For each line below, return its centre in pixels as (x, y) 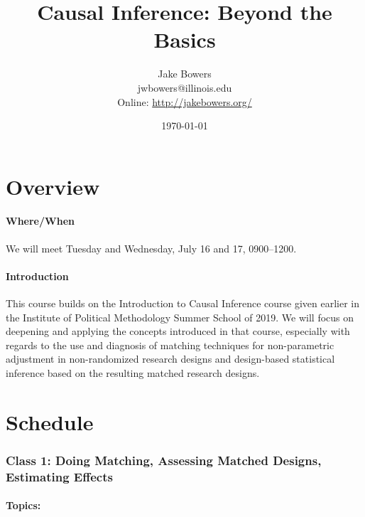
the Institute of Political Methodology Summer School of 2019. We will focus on (180, 317)
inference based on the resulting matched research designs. (133, 373)
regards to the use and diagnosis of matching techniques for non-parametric (170, 345)
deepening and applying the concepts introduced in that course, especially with (178, 331)
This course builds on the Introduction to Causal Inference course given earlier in (183, 303)
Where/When (40, 221)
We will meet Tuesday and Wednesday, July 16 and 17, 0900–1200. (151, 248)
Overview (53, 186)
